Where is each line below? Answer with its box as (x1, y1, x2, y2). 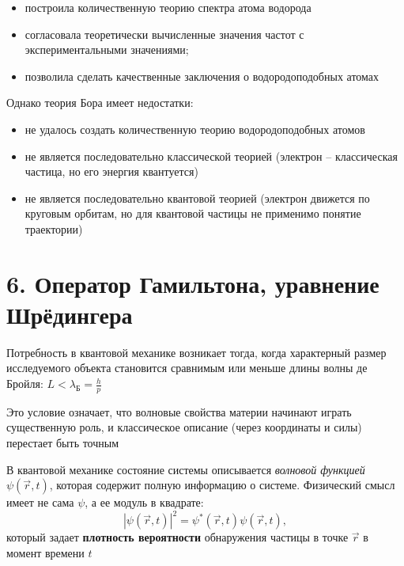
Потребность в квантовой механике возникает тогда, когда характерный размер (6, 344, 387, 360)
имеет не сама (6, 494, 74, 511)
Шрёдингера (6, 298, 133, 330)
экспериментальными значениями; (25, 41, 189, 58)
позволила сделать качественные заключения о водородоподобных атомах (25, 67, 379, 84)
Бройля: (6, 375, 43, 392)
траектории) (25, 220, 83, 237)
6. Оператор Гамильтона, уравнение (6, 267, 379, 299)
